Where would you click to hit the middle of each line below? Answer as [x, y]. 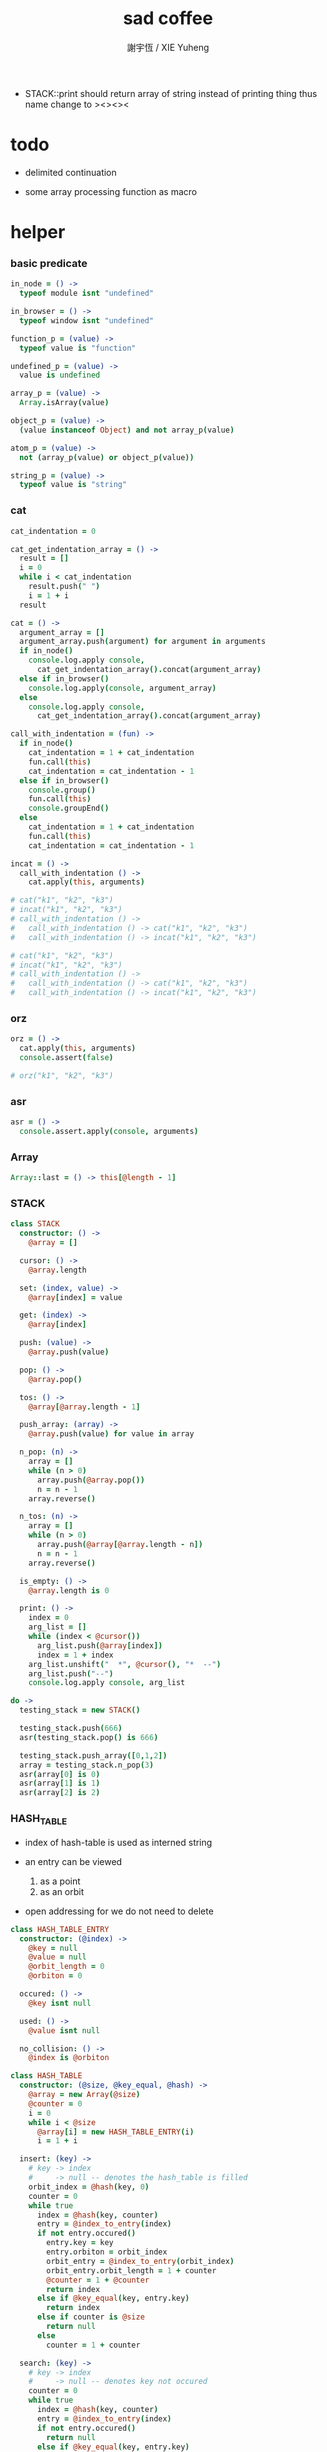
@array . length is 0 [69, 1590]
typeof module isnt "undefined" [87, 293]
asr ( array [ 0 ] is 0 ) [60, 1774]
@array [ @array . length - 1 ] [84, 1407]
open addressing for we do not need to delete [119, 1911]
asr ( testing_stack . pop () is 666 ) [89, 1737]
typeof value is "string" [73, 485]
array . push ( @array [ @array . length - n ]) [119, 1545]
